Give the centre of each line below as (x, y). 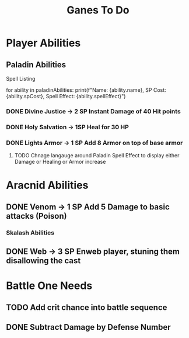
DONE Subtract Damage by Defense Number (88, 327)
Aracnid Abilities (47, 185)
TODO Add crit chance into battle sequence (87, 307)
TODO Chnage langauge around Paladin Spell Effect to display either (97, 156)
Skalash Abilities (30, 233)
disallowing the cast (43, 261)
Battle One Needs (49, 286)
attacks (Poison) (36, 216)
